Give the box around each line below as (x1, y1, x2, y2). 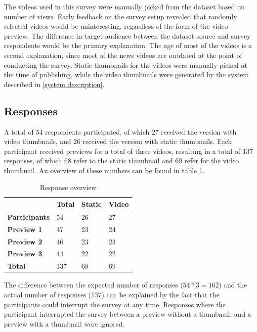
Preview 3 (7, 248, 43, 259)
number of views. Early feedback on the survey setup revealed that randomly (4, 11, 237, 21)
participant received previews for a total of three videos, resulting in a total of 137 (4, 145, 253, 156)
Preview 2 (7, 236, 43, 246)
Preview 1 (7, 224, 43, 234)
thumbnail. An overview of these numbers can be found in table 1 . (4, 165, 205, 175)
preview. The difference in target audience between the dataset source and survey (4, 30, 251, 41)
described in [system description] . (4, 79, 105, 89)
